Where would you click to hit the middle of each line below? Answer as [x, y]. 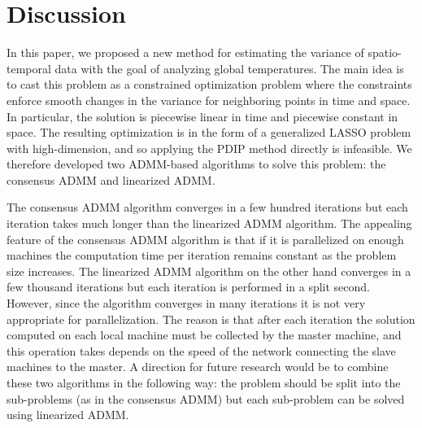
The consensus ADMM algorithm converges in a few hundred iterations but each [207, 207]
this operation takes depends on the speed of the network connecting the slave [201, 350]
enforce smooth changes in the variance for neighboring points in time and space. [209, 100]
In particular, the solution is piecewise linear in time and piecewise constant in [202, 116]
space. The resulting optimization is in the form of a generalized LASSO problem [209, 132]
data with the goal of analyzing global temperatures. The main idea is [229, 68]
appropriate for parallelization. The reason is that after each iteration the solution [211, 319]
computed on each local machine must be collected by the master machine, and [204, 335]
